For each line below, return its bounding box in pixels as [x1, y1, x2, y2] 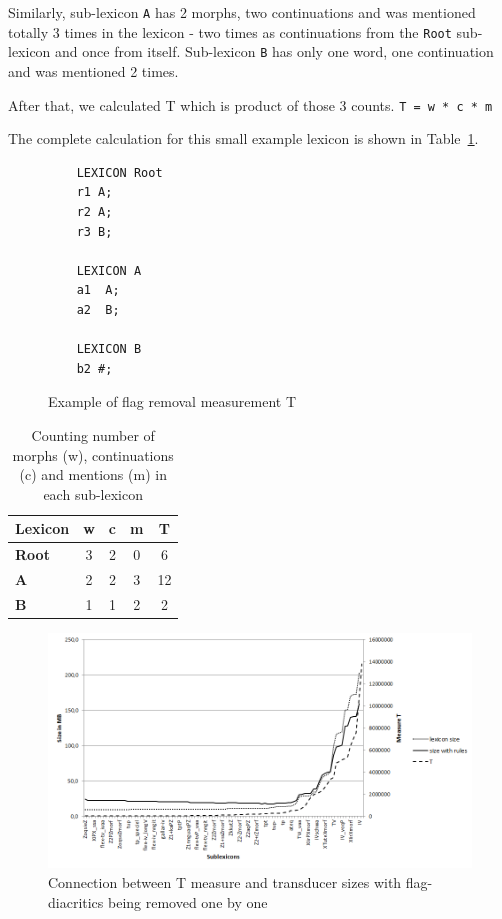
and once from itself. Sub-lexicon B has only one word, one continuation [55, 41, 494, 62]
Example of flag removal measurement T [48, 391, 297, 412]
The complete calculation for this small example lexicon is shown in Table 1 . [8, 128, 479, 149]
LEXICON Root [76, 165, 163, 180]
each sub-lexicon [43, 483, 144, 504]
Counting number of [31, 424, 155, 445]
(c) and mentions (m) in [19, 464, 167, 485]
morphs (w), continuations [12, 444, 174, 465]
